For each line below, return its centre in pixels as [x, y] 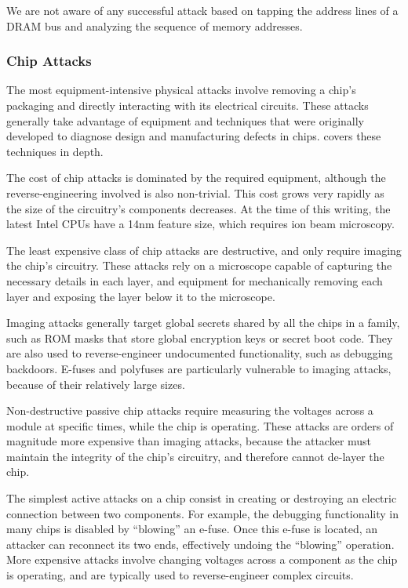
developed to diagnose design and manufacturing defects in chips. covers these [194, 136]
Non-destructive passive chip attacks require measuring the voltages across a [190, 410]
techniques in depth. [55, 151]
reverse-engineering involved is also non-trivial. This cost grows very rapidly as [195, 192]
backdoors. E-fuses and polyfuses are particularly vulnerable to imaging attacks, [199, 368]
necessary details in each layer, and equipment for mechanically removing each [195, 280]
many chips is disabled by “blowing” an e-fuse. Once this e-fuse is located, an [192, 529]
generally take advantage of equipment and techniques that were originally [185, 120]
